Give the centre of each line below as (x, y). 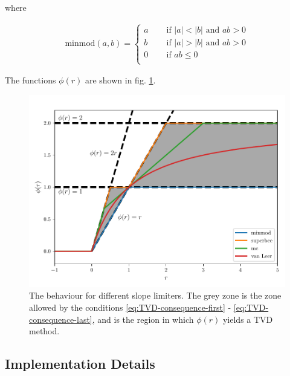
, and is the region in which (143, 319)
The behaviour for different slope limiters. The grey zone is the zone (155, 295)
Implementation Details (80, 364)
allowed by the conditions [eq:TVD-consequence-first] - (130, 307)
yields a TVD (248, 319)
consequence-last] (61, 319)
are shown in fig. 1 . (120, 80)
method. (44, 331)
